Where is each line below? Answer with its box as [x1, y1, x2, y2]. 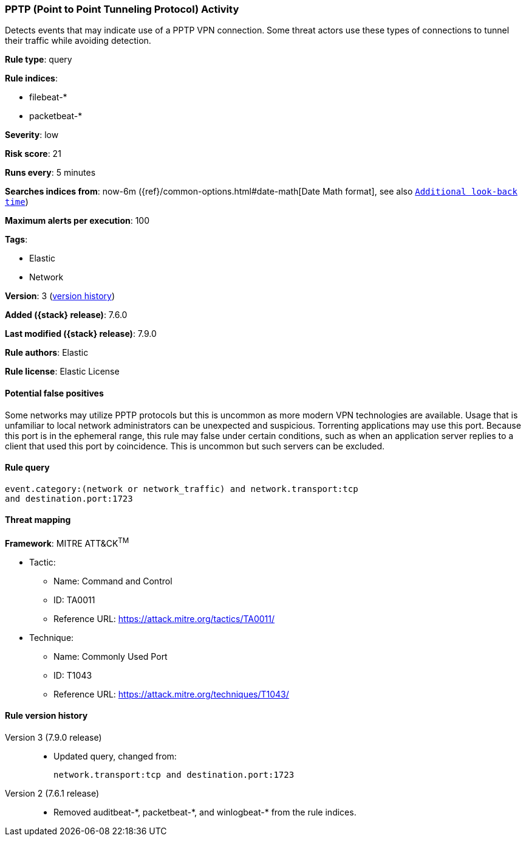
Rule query [5, 462, 50, 473]
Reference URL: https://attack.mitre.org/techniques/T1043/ [53, 688, 289, 699]
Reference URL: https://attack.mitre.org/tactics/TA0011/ [53, 613, 275, 624]
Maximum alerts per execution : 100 [5, 215, 150, 226]
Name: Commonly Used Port [53, 651, 168, 662]
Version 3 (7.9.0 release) [5, 732, 102, 742]
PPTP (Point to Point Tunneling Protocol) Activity [5, 3, 239, 15]
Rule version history [5, 710, 88, 721]
